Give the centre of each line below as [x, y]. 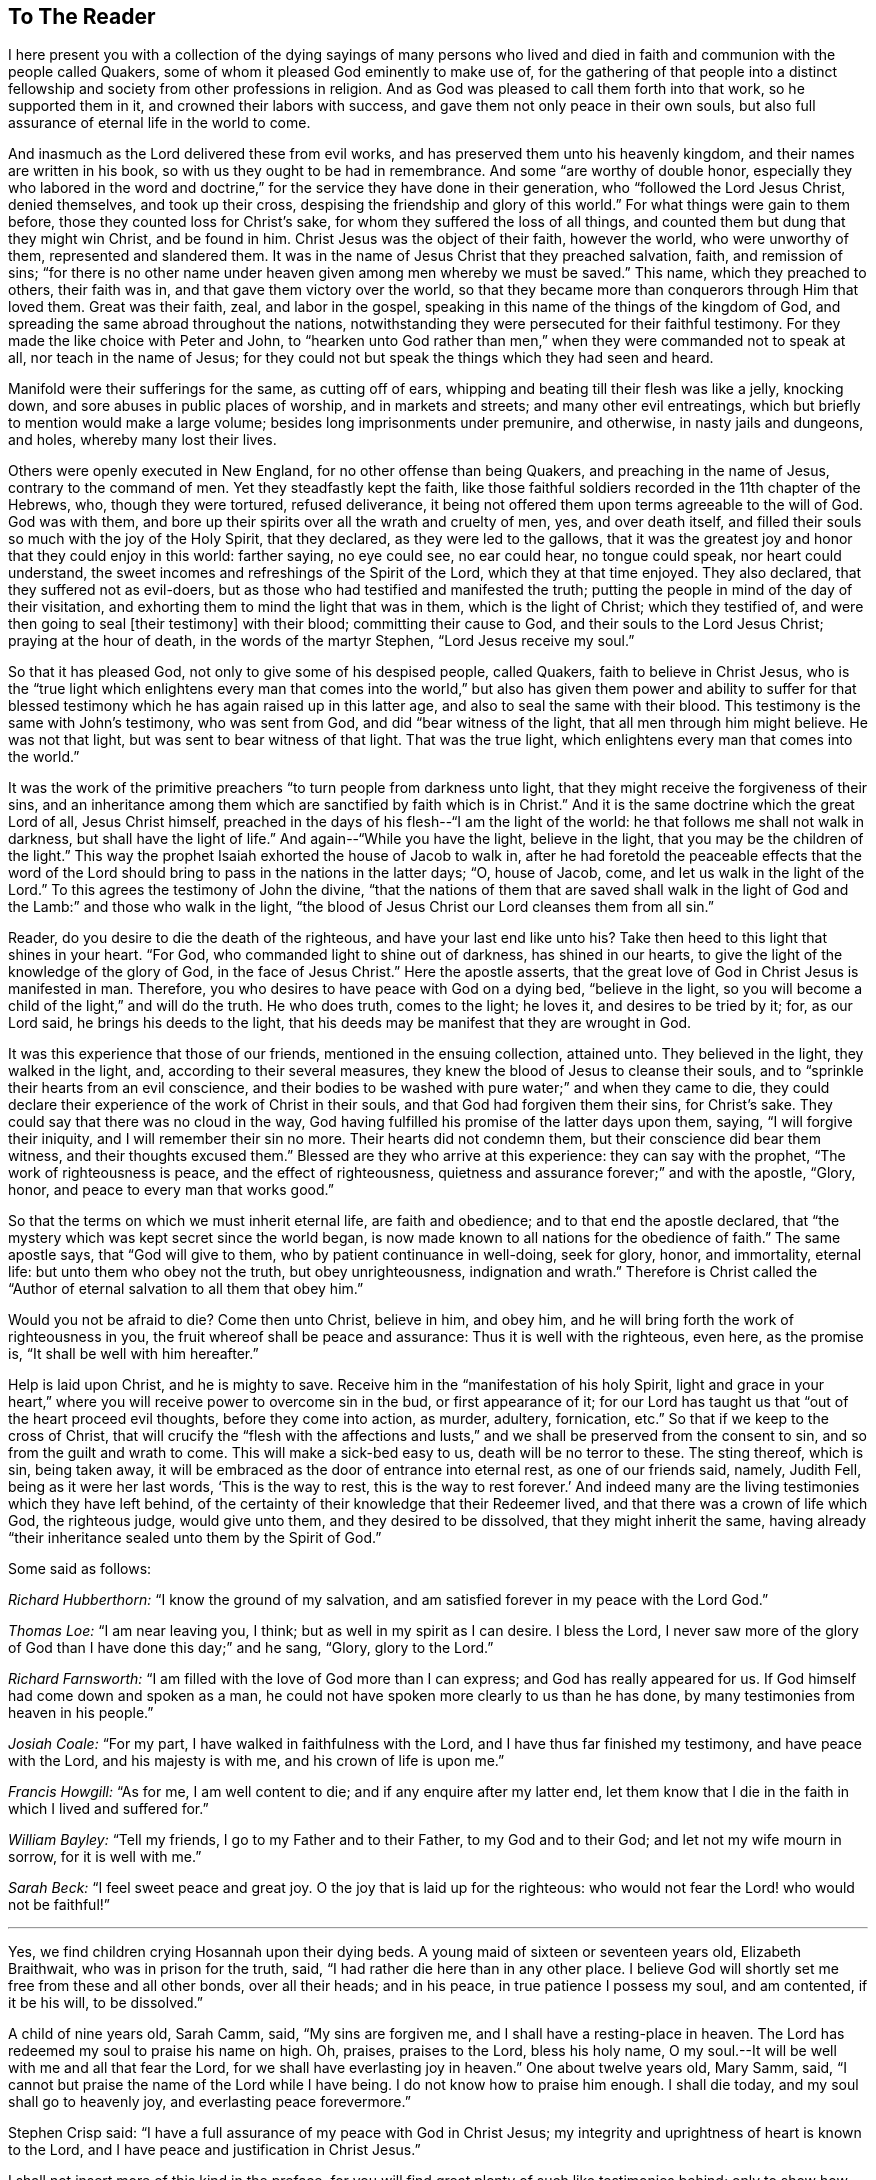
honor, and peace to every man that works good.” [171, 1190]
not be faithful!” [59, 1905]
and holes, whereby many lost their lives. [142, 440]
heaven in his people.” [81, 1713]
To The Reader [82, 16]
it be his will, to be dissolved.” [105, 2003]
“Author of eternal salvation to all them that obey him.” [186, 1289]
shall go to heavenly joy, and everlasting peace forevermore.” [209, 2102]
